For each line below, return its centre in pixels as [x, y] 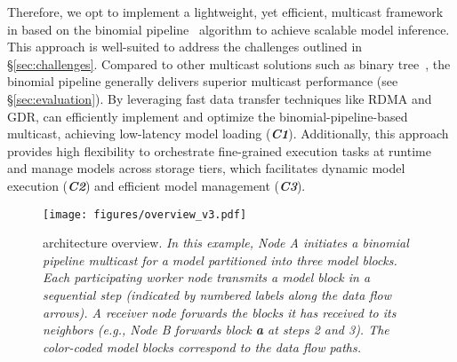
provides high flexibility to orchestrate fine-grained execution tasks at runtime [219, 150]
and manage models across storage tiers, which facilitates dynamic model [206, 168]
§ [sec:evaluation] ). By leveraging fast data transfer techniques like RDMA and [220, 98]
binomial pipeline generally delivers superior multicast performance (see [203, 81]
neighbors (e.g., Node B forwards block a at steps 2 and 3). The [216, 330]
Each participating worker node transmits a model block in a [207, 277]
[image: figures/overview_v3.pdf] [145, 214]
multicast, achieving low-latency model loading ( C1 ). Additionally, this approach [228, 134]
